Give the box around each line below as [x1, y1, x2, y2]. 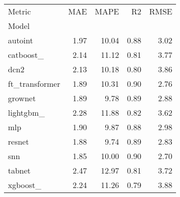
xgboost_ [8, 179, 41, 191]
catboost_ [8, 49, 44, 60]
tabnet [8, 165, 31, 176]
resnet [8, 136, 29, 147]
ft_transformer [8, 78, 60, 89]
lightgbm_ [8, 107, 45, 118]
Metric [8, 5, 31, 17]
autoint [8, 34, 33, 46]
